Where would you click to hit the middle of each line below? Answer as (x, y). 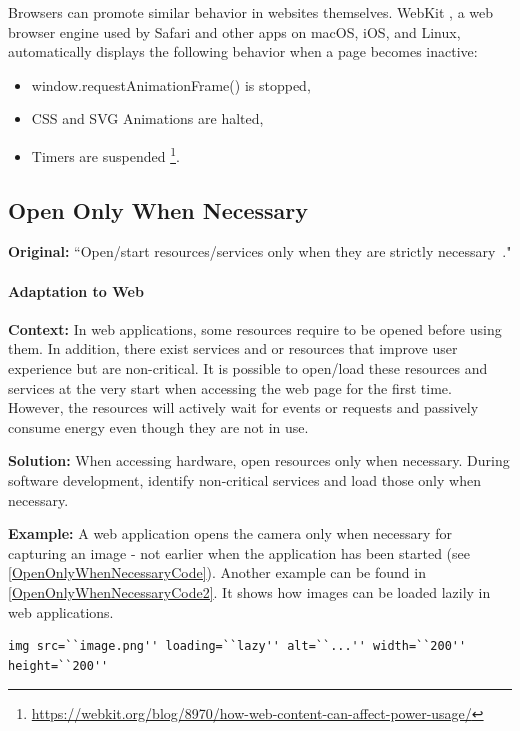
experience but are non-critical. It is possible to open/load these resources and (248, 368)
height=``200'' (58, 665)
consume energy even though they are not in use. (158, 426)
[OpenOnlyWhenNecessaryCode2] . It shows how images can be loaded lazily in (249, 591)
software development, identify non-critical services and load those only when (244, 479)
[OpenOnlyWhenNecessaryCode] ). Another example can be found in (217, 572)
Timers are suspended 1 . (105, 154)
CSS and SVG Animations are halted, (147, 118)
